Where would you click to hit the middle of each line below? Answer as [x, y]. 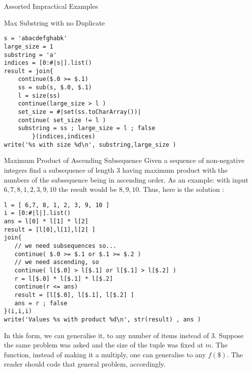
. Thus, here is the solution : [182, 189]
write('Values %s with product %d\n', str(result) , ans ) [102, 319]
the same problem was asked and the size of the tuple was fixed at [104, 345]
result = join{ [29, 71]
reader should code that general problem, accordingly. [85, 364]
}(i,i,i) [18, 311]
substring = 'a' [30, 55]
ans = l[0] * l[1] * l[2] [46, 222]
